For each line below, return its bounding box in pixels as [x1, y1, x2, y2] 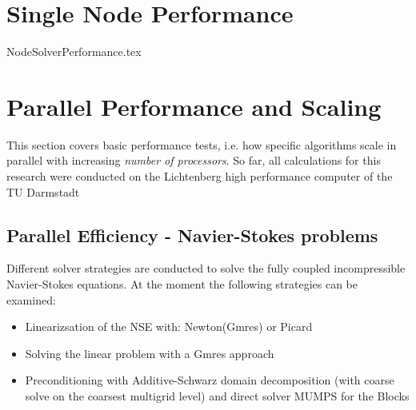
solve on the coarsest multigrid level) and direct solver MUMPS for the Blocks [25, 387, 410, 404]
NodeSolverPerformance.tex [6, 43, 142, 60]
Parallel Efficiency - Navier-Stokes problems [6, 222, 378, 247]
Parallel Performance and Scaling [6, 90, 382, 122]
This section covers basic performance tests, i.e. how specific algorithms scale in [6, 136, 397, 153]
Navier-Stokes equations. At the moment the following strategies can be [6, 276, 358, 293]
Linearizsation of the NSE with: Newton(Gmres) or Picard [25, 318, 313, 335]
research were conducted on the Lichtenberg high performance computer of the [6, 168, 393, 185]
